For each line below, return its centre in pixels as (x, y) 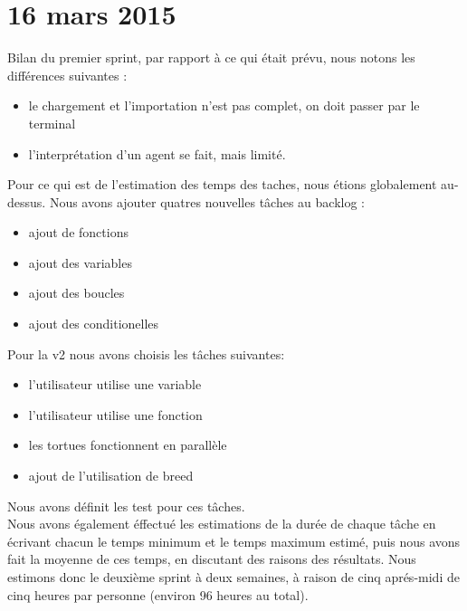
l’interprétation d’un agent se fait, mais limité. (157, 153)
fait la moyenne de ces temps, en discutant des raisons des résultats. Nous (212, 559)
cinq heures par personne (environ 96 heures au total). (158, 594)
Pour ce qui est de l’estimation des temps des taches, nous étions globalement (222, 184)
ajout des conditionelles (94, 324)
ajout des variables (80, 262)
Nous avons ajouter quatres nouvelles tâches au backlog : (207, 201)
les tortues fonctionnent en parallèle (128, 445)
